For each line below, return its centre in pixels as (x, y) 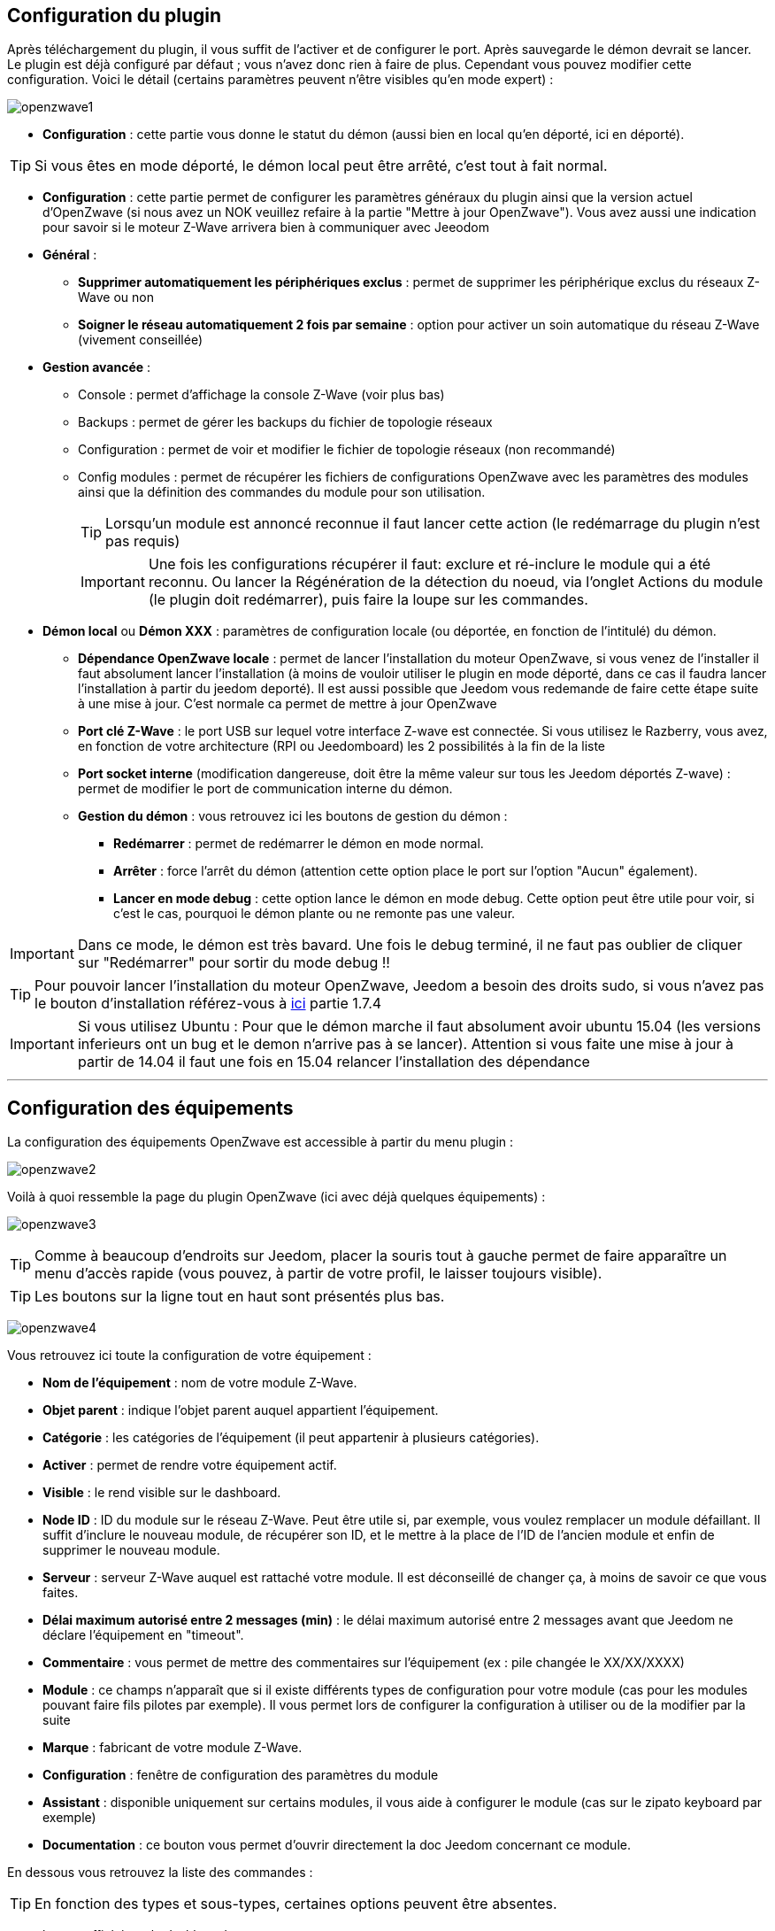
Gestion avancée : (97, 367)
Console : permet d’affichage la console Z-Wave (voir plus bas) (261, 395)
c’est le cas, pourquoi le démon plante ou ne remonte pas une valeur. (315, 914)
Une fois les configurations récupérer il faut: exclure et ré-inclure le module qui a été (430, 564)
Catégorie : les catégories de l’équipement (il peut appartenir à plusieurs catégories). (291, 1438)
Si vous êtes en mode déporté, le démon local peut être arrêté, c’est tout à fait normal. (321, 166)
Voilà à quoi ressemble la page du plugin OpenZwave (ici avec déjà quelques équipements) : (276, 1197)
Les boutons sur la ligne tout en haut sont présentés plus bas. (240, 1297)
